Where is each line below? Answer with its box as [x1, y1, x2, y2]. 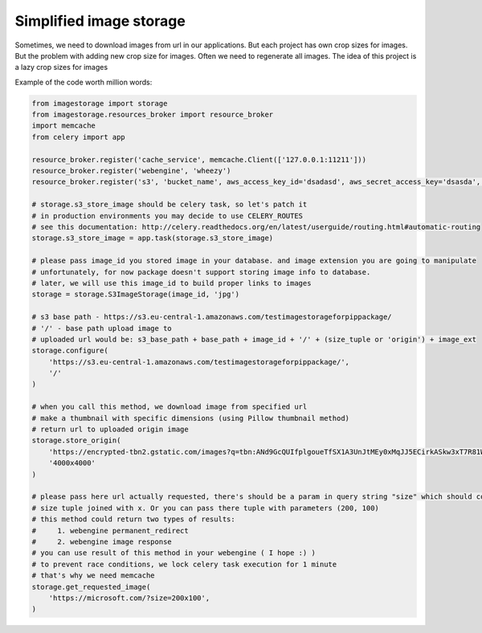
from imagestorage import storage [31, 99, 168, 108]
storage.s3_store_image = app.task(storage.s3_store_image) [31, 234, 274, 243]
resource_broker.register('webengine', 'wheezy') [31, 166, 231, 176]
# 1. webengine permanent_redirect [31, 526, 189, 535]
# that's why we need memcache [31, 571, 156, 580]
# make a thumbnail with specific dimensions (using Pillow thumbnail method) [31, 414, 349, 423]
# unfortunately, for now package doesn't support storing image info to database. [31, 267, 371, 276]
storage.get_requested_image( [31, 582, 151, 591]
